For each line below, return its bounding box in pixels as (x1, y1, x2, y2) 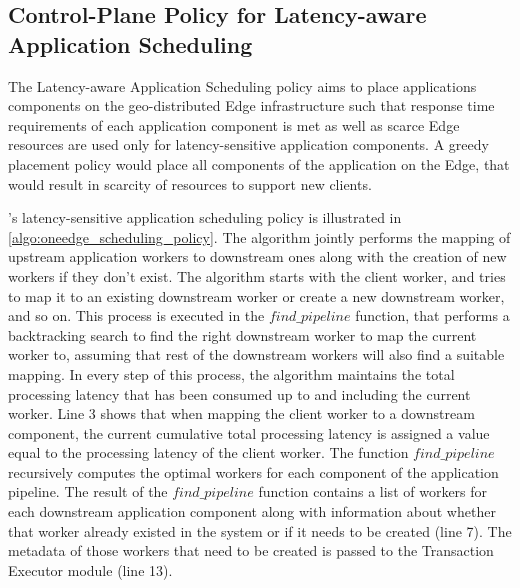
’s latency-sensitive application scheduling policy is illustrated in (8, 207, 402, 228)
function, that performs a (355, 305, 510, 326)
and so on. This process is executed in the (8, 305, 265, 326)
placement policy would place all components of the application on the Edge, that (8, 153, 510, 174)
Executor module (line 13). (8, 559, 173, 580)
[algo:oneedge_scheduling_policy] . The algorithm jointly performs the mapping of (8, 226, 511, 247)
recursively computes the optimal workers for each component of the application (8, 461, 499, 482)
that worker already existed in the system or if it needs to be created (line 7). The (8, 520, 512, 541)
